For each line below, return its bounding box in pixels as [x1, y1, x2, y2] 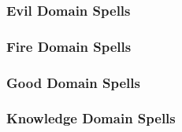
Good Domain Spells [6, 72, 140, 92]
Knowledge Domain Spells [6, 108, 176, 128]
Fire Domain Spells [6, 36, 132, 56]
